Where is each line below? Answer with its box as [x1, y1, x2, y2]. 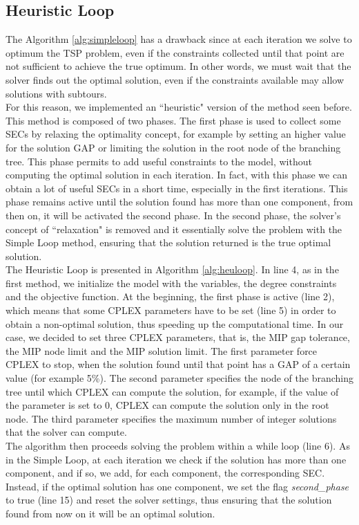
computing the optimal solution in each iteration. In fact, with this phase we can [6, 167, 347, 182]
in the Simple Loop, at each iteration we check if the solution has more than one [6, 452, 347, 466]
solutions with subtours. [6, 86, 107, 100]
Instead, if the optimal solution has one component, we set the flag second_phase [6, 479, 349, 493]
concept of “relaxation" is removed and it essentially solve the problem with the [6, 221, 342, 236]
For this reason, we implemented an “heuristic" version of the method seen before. [6, 100, 352, 114]
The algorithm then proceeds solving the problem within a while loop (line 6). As [6, 439, 350, 453]
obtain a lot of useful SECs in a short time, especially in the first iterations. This [6, 181, 348, 195]
